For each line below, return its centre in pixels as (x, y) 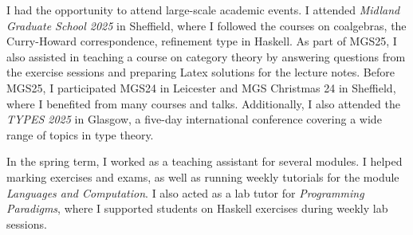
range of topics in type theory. (80, 134)
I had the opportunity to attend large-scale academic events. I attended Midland (203, 10)
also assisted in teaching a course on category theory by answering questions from (206, 56)
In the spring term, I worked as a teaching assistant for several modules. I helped (205, 161)
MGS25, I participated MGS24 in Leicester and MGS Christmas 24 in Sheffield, (201, 87)
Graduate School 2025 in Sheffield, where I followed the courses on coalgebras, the (206, 25)
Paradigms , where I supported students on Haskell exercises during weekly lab (197, 208)
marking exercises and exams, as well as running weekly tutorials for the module (203, 176)
